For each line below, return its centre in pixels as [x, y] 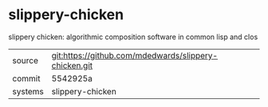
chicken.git [72, 65]
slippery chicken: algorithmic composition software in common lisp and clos [133, 37]
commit [26, 78]
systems [28, 91]
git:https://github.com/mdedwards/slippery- [134, 55]
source [25, 60]
